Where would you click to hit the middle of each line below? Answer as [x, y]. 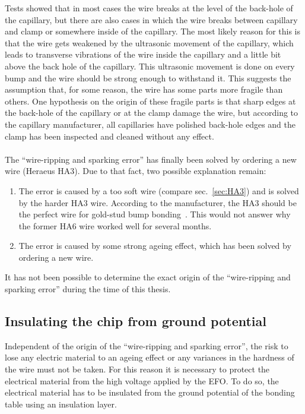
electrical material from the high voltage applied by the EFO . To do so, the [142, 380]
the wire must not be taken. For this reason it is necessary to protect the [137, 369]
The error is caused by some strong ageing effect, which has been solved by [155, 246]
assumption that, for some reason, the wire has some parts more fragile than [144, 89]
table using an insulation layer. [61, 404]
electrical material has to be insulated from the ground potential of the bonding [150, 392]
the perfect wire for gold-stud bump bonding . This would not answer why [155, 214]
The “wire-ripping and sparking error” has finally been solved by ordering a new [151, 159]
